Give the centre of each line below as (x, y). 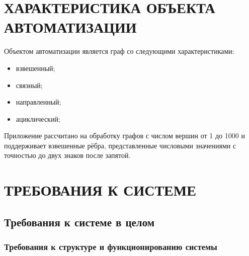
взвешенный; (35, 68)
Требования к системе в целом (79, 222)
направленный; (38, 102)
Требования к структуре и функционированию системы (111, 247)
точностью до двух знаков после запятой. (67, 155)
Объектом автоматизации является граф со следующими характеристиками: (119, 51)
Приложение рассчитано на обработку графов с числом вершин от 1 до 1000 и (124, 136)
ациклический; (38, 118)
